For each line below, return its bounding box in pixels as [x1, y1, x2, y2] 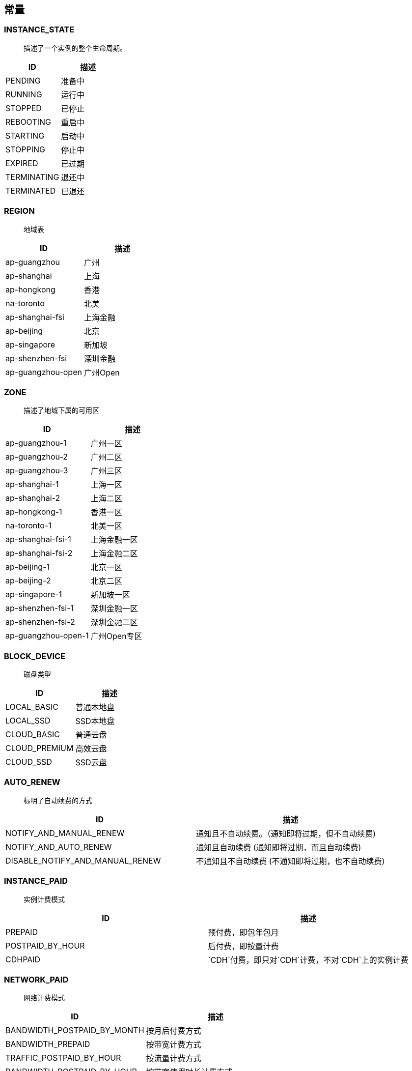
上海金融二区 [90, 549, 138, 559]
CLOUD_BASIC [5, 729, 60, 740]
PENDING [5, 75, 41, 86]
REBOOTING [5, 116, 51, 127]
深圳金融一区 [90, 604, 138, 614]
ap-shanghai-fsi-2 [5, 548, 73, 558]
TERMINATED [5, 185, 56, 196]
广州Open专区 [90, 631, 142, 641]
